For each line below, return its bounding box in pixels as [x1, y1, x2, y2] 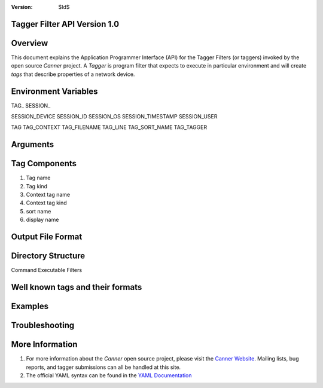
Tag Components [11, 158, 77, 169]
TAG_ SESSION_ [11, 102, 51, 109]
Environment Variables [11, 86, 98, 96]
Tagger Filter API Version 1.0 [11, 19, 120, 29]
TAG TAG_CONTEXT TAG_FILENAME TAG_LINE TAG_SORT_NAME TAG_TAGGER [11, 124, 208, 131]
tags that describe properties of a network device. [11, 71, 135, 78]
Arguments [11, 139, 54, 149]
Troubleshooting [11, 320, 75, 331]
